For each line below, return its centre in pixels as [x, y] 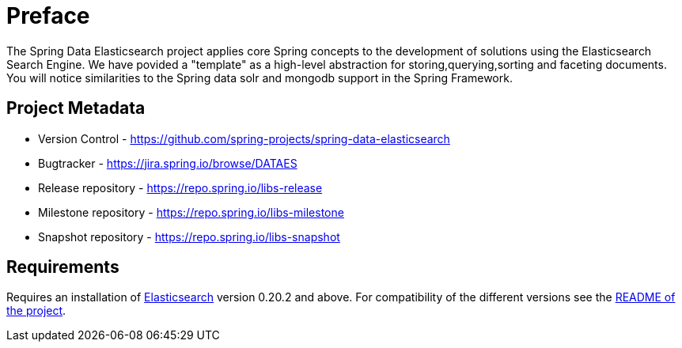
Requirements [63, 267]
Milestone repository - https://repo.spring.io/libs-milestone [191, 212]
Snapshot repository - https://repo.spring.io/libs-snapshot [189, 236]
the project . [36, 311]
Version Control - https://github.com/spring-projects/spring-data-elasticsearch [244, 138]
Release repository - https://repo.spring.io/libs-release [180, 187]
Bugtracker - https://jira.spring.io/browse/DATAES [168, 163]
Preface [48, 16]
